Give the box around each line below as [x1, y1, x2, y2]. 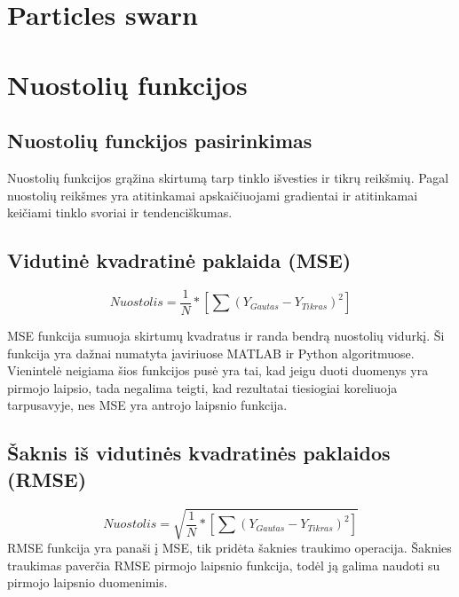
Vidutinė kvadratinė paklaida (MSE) [7, 247, 352, 274]
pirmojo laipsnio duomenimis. [7, 573, 168, 592]
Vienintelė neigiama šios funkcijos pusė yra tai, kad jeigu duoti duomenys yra [7, 361, 429, 380]
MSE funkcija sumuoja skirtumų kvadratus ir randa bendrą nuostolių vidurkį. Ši [7, 326, 445, 344]
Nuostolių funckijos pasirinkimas [7, 127, 313, 154]
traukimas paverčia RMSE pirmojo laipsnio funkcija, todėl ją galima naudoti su [7, 555, 440, 574]
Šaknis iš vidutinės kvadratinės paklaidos [7, 439, 391, 467]
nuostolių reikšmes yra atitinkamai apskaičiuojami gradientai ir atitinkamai [7, 185, 418, 204]
